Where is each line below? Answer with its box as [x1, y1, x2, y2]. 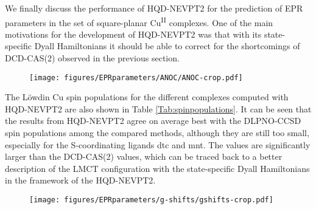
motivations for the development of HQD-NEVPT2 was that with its [5, 27, 262, 40]
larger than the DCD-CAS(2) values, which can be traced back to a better [5, 150, 283, 163]
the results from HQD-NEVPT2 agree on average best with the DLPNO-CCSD [5, 114, 301, 127]
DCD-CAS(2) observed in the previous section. [5, 52, 180, 64]
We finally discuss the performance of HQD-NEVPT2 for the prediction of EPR [5, 2, 303, 14]
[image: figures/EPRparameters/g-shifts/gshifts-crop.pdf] [29, 196, 273, 205]
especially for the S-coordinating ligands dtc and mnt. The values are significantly [5, 138, 311, 151]
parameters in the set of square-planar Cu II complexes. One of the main [5, 14, 273, 29]
